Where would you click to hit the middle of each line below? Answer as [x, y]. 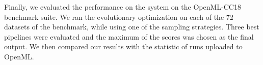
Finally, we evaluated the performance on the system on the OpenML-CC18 [123, 7]
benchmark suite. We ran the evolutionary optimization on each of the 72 [119, 17]
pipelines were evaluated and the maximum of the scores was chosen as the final [129, 36]
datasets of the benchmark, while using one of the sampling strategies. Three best [132, 27]
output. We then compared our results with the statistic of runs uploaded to [123, 46]
